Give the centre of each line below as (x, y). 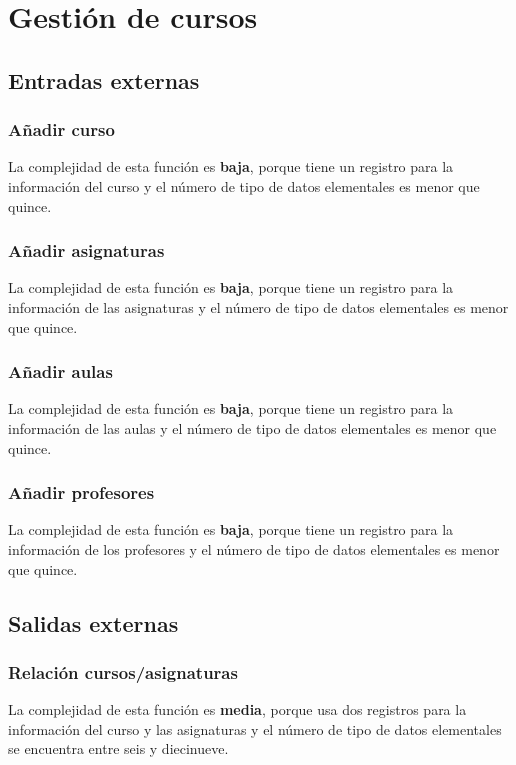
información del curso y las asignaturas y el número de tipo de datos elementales (255, 728)
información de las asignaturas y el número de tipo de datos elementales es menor (258, 306)
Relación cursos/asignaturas (123, 671)
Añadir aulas (60, 371)
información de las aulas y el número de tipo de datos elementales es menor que (252, 427)
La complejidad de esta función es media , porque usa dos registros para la (237, 709)
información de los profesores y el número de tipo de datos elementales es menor (254, 548)
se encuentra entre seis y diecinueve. (118, 748)
